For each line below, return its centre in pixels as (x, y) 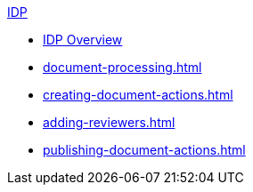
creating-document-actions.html (138, 95)
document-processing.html (122, 67)
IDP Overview (83, 40)
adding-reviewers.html (109, 122)
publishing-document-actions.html (144, 150)
